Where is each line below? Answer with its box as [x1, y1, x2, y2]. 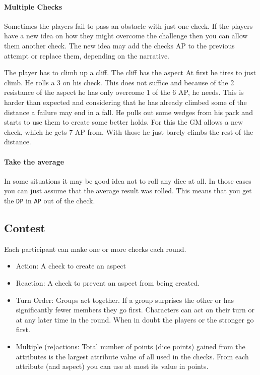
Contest [4, 220, 45, 235]
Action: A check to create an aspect [16, 260, 126, 271]
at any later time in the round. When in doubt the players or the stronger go [16, 314, 254, 325]
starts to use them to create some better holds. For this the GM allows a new [4, 117, 243, 127]
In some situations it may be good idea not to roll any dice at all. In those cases [4, 175, 251, 186]
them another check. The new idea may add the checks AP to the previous [4, 40, 235, 50]
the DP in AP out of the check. [4, 195, 95, 205]
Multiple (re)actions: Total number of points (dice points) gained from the [16, 341, 245, 351]
